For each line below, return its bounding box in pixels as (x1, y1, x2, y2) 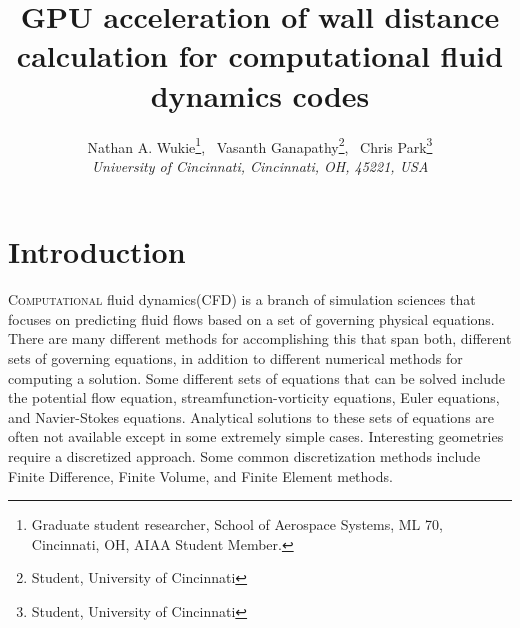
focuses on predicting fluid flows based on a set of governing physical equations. (8, 308, 495, 329)
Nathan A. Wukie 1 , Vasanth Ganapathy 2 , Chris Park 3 (87, 133, 433, 157)
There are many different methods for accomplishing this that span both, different (8, 328, 512, 349)
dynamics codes (150, 74, 370, 115)
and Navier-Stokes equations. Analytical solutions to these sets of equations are (8, 406, 495, 427)
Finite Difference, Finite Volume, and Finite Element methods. (8, 465, 393, 486)
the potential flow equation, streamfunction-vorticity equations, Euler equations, (8, 387, 500, 408)
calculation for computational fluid (16, 35, 504, 76)
